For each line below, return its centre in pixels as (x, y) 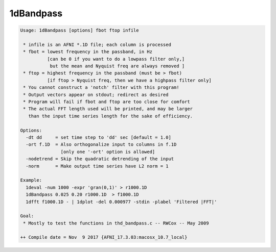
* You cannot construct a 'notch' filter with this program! (101, 87)
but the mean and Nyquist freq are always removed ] (117, 66)
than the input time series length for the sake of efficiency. (111, 116)
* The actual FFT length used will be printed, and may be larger (108, 109)
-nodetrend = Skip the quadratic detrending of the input (100, 159)
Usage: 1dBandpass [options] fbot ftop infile (79, 30)
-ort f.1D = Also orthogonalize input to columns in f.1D (101, 145)
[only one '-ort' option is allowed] (108, 152)
